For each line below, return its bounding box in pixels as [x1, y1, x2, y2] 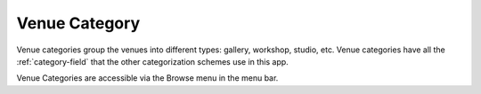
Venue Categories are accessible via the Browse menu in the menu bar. [16, 73, 279, 83]
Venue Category [16, 13, 141, 33]
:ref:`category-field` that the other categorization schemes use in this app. [16, 56, 289, 67]
